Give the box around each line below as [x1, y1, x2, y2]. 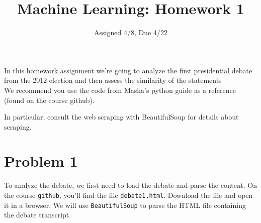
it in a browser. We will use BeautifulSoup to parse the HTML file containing [4, 199, 246, 210]
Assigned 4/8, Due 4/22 [94, 27, 167, 38]
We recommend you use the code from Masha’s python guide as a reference [4, 84, 236, 95]
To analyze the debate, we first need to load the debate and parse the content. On [4, 180, 257, 190]
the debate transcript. [4, 209, 71, 220]
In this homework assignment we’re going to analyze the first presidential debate [4, 65, 252, 75]
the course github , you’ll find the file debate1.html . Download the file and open [4, 190, 253, 200]
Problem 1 [4, 151, 78, 171]
